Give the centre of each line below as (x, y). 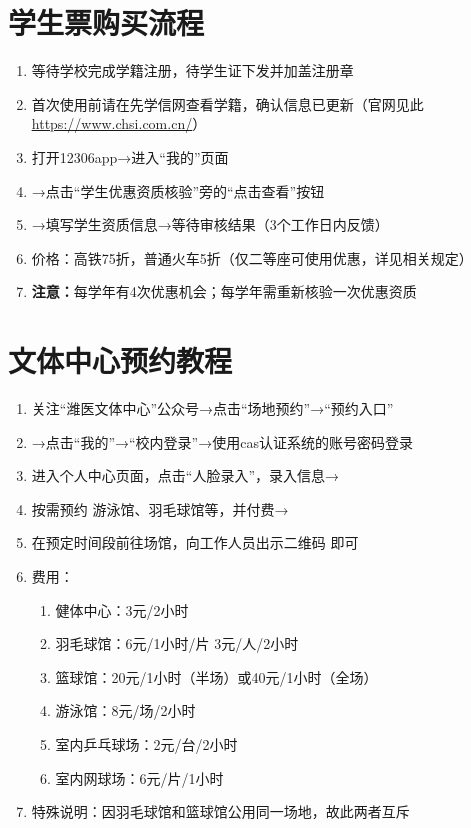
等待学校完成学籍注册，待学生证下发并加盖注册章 (192, 70)
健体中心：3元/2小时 (122, 609)
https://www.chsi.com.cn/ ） (119, 123)
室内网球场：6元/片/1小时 (139, 777)
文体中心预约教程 (120, 360)
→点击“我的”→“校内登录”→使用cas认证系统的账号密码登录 (222, 441)
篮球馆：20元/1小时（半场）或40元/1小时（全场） (216, 676)
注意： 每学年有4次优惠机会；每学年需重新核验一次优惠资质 (224, 291)
